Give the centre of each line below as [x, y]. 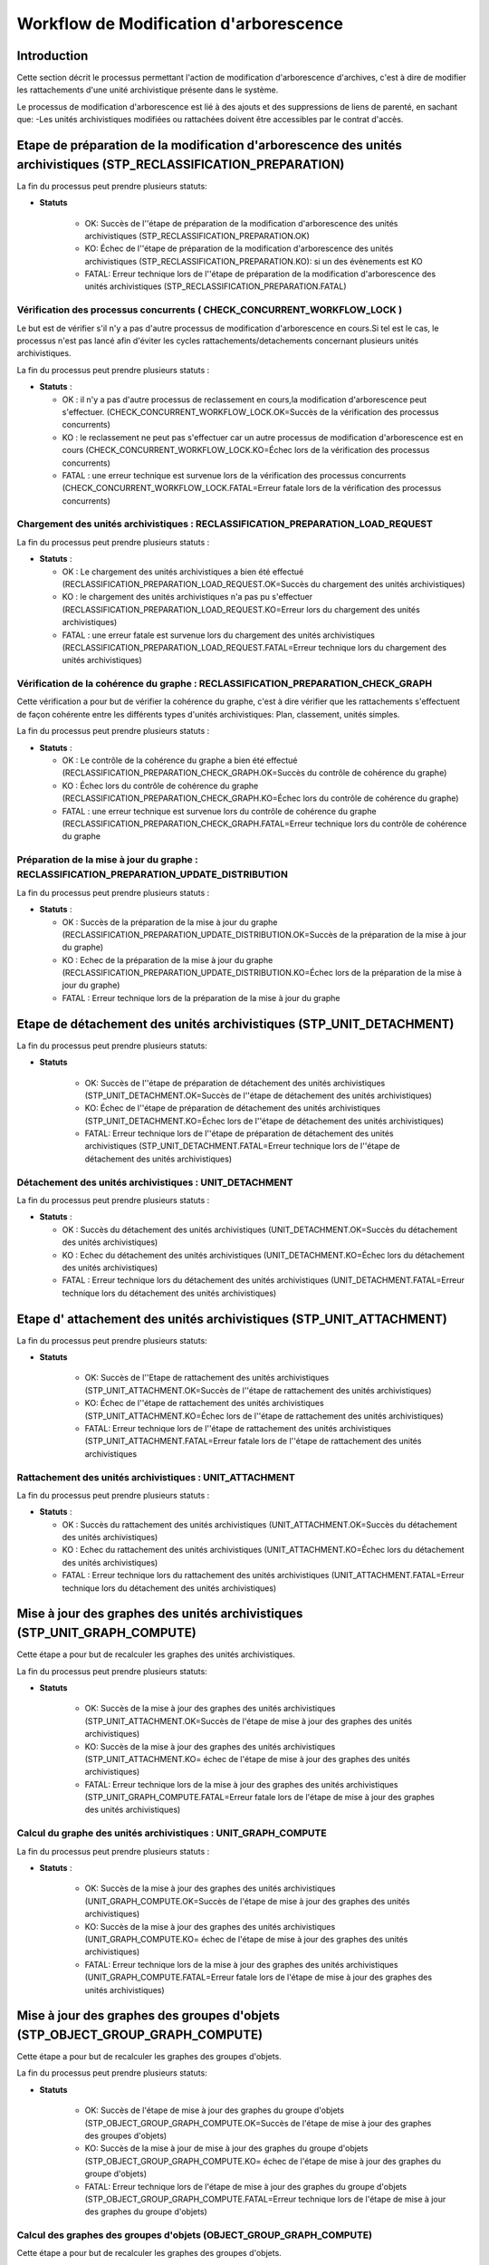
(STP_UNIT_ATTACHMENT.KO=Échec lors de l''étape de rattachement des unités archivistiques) [264, 1416]
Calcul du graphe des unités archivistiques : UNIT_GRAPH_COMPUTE [172, 1833]
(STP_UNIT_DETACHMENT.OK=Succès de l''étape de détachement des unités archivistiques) [258, 1095]
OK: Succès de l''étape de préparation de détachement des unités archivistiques [235, 1083]
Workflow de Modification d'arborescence [180, 24]
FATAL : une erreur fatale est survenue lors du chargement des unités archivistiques [219, 635]
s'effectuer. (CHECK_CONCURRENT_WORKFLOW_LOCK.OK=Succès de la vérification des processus [250, 411]
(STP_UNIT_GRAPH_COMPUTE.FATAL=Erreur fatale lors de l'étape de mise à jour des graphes [259, 1798]
